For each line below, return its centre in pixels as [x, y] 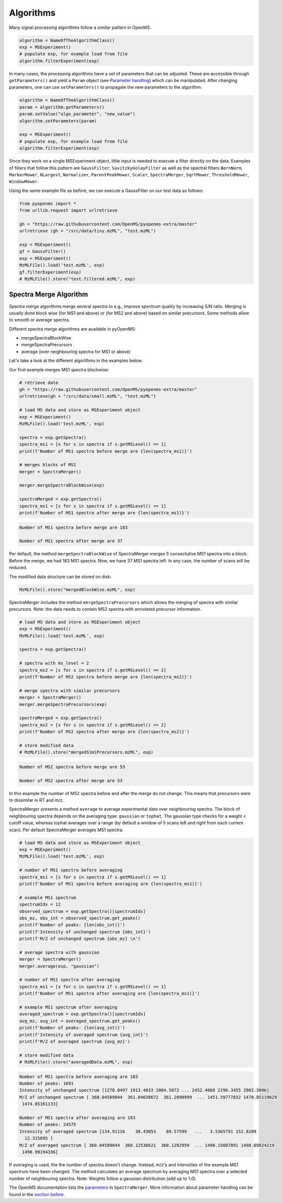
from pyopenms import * [48, 204]
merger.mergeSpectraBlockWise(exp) [62, 485]
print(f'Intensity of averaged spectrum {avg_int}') [84, 1035]
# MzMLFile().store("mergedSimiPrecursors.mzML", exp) [86, 752]
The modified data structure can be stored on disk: [60, 577]
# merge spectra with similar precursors [70, 690]
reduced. [18, 568]
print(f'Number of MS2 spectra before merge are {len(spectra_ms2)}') [106, 677]
